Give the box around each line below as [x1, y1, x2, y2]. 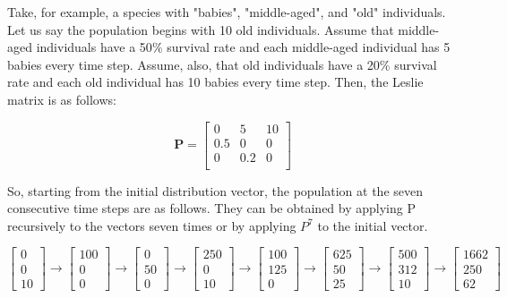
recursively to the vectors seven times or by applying [7, 216, 296, 234]
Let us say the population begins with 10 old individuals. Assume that [7, 20, 394, 38]
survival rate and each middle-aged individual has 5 [167, 38, 451, 56]
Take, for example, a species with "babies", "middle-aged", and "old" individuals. [7, 3, 446, 21]
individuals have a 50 [36, 38, 152, 56]
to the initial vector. [317, 216, 428, 234]
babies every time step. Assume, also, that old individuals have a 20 [7, 55, 380, 73]
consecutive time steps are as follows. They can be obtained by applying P [7, 199, 416, 217]
